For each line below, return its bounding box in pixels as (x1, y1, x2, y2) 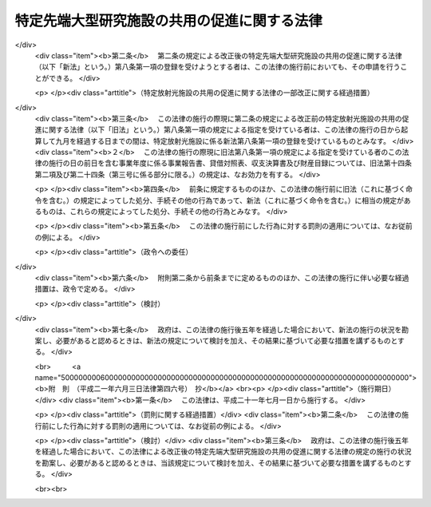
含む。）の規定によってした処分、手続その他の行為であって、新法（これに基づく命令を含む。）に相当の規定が (48, 196, 405, 205)
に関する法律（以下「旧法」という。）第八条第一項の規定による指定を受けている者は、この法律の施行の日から (41, 125, 401, 135)
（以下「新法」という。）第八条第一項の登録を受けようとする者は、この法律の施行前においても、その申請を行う (34, 62, 401, 72)
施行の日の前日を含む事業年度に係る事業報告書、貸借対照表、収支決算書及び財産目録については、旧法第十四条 (48, 158, 413, 168)
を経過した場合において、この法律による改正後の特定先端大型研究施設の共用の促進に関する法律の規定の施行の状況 (34, 447, 412, 457)
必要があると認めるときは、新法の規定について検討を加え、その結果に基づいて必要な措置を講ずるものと (55, 335, 398, 345)
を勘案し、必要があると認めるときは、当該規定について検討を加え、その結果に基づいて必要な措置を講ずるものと (34, 457, 405, 467)
